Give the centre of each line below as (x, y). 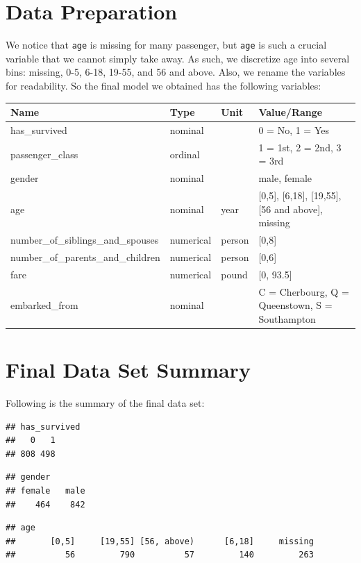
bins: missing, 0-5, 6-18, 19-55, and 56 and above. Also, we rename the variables (176, 72)
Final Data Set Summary (128, 370)
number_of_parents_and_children (85, 257)
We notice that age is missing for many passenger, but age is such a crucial (166, 45)
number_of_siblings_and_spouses (85, 240)
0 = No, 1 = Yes (294, 129)
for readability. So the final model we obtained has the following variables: (163, 85)
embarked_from (44, 305)
